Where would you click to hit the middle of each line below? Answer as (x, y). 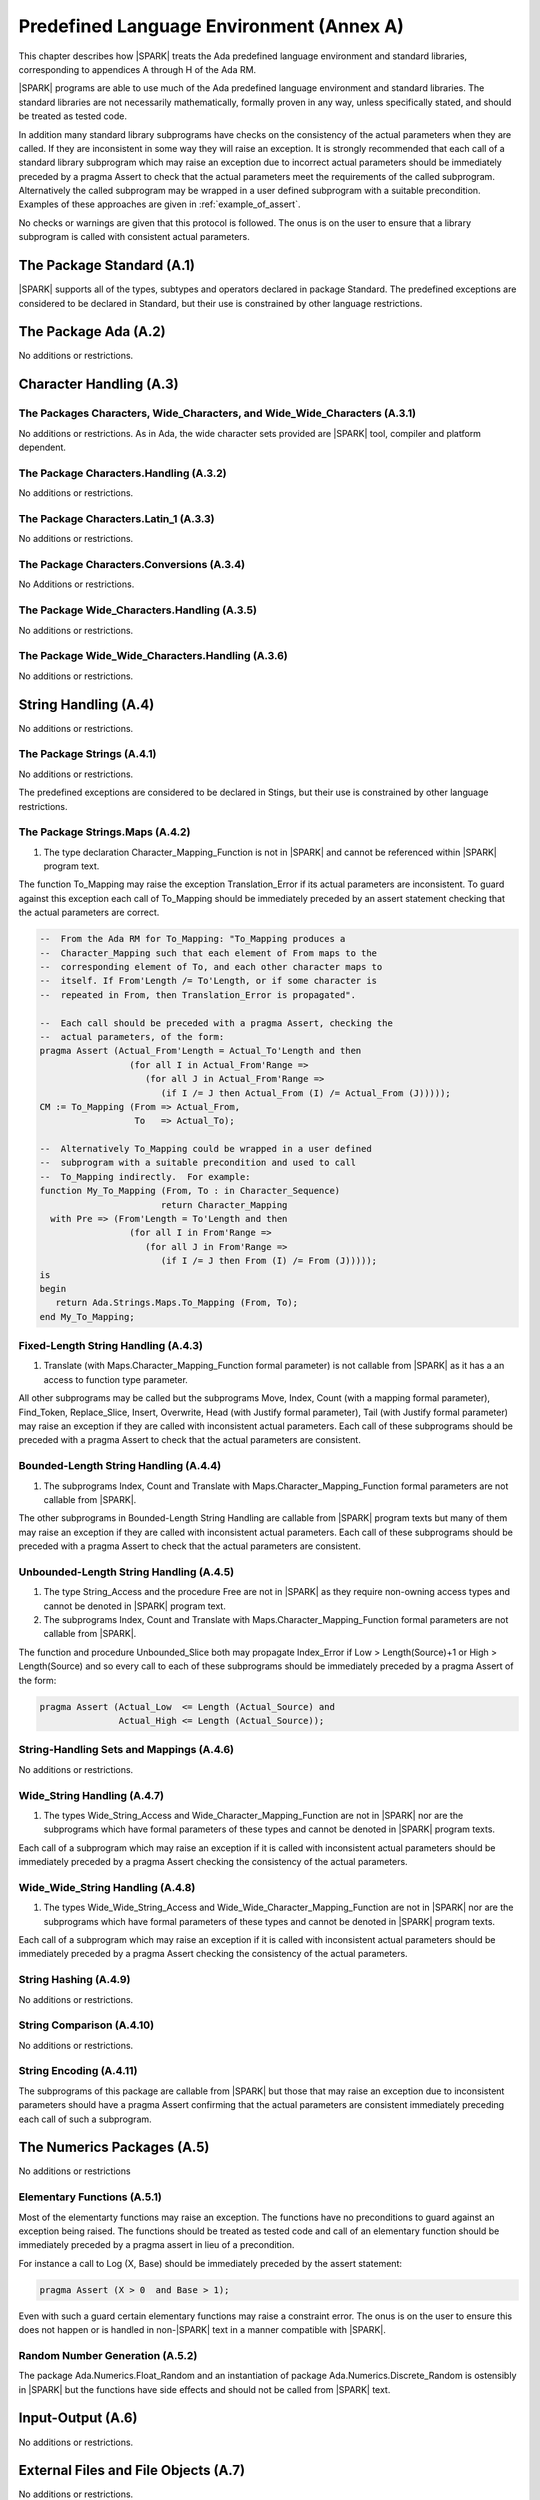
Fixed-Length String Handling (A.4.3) (111, 1346)
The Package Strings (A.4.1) (87, 754)
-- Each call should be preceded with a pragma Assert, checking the (216, 1023)
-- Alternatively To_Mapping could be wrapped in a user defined (205, 1149)
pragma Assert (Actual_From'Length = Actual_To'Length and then (200, 1051)
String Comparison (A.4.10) (86, 2025)
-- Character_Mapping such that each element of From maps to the (208, 953)
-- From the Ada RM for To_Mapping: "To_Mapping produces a (192, 939)
